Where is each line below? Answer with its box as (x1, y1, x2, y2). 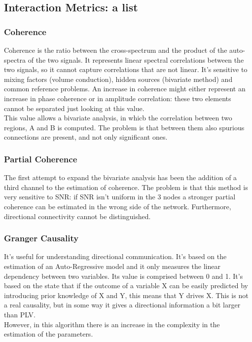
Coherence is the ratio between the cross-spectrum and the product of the (4, 45, 227, 55)
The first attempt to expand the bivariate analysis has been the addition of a (4, 172, 237, 183)
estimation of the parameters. (4, 329, 93, 339)
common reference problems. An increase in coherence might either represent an (4, 83, 246, 94)
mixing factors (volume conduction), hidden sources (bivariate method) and (4, 74, 233, 84)
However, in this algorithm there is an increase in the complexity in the (4, 319, 220, 329)
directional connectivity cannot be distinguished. (4, 211, 151, 221)
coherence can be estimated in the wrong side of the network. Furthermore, (4, 201, 231, 211)
